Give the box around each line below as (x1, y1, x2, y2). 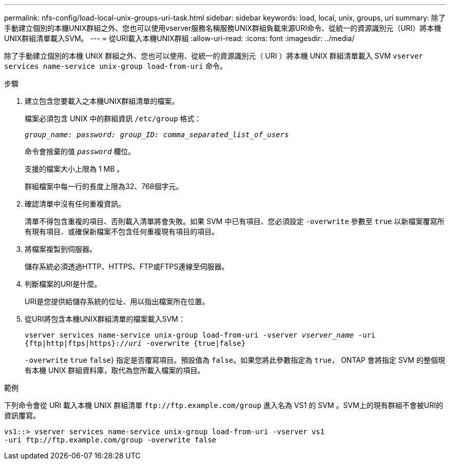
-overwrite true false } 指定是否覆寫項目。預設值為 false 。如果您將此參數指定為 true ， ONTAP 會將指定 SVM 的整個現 (25, 356, 445, 364)
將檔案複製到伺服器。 (25, 245, 97, 253)
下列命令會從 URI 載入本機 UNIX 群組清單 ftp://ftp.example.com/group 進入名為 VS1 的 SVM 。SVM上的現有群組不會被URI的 (4, 401, 443, 410)
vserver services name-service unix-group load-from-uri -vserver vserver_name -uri (25, 331, 376, 339)
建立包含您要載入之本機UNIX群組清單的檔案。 (25, 97, 179, 105)
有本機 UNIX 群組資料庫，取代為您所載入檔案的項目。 (25, 366, 205, 375)
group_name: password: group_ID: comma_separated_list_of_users (25, 131, 289, 139)
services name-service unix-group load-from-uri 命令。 (4, 62, 227, 70)
